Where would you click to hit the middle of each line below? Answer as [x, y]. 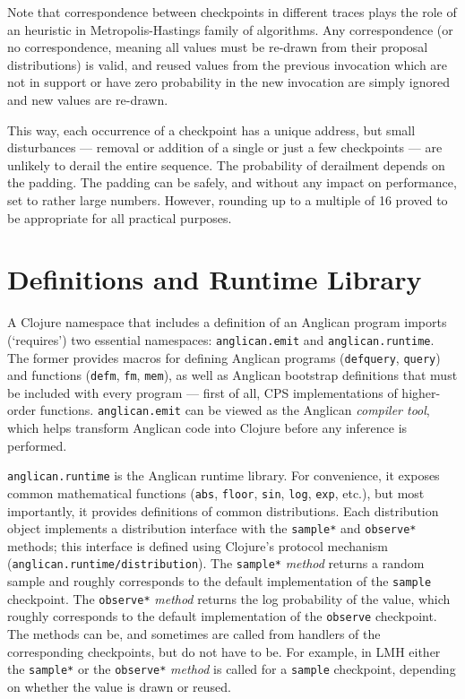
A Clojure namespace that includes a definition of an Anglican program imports [227, 322]
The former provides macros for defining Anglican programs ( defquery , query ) [224, 357]
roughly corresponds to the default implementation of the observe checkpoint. [222, 616]
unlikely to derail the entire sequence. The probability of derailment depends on [226, 164]
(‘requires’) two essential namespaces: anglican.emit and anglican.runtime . [221, 339]
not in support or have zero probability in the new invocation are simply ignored [228, 82]
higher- [421, 392]
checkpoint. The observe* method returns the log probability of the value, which [229, 598]
